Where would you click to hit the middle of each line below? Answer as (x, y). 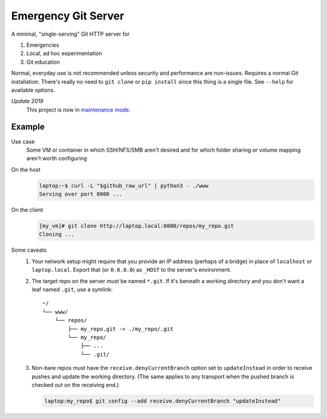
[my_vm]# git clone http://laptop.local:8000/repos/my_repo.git (137, 226)
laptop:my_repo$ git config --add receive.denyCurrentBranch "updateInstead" (163, 401)
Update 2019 (27, 101)
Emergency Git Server (68, 16)
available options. (33, 90)
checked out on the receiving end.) (75, 384)
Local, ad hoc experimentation (64, 53)
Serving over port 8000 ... (81, 194)
